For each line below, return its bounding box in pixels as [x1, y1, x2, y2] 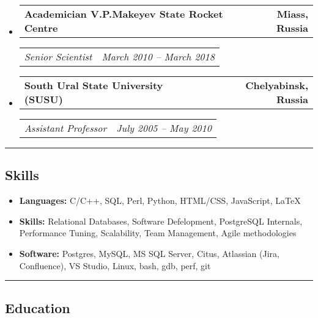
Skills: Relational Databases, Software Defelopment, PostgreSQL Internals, [19, 214, 303, 227]
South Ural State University [24, 78, 163, 92]
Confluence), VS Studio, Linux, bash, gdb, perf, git [19, 259, 211, 272]
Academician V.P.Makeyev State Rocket [24, 7, 223, 21]
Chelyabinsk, [245, 78, 308, 92]
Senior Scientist [24, 49, 92, 63]
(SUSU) [24, 92, 63, 106]
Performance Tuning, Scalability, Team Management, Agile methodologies [19, 226, 297, 239]
